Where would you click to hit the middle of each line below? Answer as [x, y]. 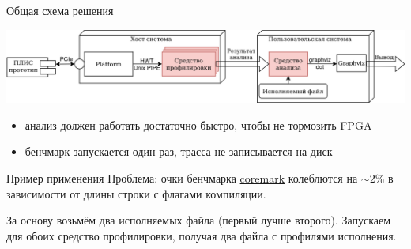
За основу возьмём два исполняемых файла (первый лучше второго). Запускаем [199, 220]
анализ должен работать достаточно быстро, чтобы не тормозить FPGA [198, 124]
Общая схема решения [60, 10]
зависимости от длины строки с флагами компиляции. [136, 193]
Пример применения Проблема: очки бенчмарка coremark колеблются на [182, 177]
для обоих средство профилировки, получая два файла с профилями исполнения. [202, 235]
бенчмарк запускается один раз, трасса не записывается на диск [179, 151]
